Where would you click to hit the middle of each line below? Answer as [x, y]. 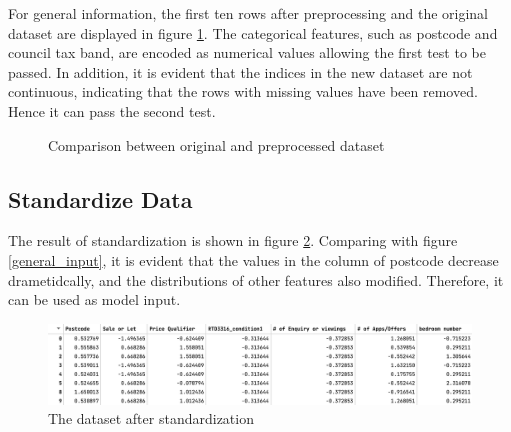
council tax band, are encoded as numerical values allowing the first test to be [247, 52]
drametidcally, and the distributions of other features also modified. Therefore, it [256, 279]
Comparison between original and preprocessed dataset [216, 144]
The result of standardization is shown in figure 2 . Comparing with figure [233, 240]
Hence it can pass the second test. [112, 110]
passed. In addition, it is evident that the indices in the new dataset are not [240, 71]
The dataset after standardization [151, 418]
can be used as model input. [94, 299]
